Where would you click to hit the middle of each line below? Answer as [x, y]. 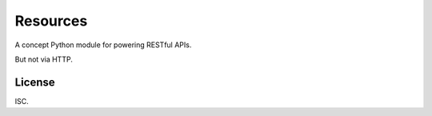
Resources [51, 21]
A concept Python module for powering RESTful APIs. [103, 45]
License [35, 82]
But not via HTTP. [44, 59]
